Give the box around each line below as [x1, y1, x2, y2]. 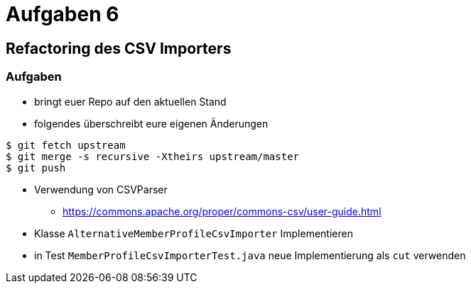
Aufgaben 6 [6, 2, 119, 26]
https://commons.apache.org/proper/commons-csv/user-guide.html [63, 205, 381, 217]
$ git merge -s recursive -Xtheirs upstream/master [6, 150, 300, 162]
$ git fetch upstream [6, 139, 126, 151]
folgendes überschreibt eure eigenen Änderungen [34, 117, 269, 130]
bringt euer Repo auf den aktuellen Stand [34, 95, 227, 108]
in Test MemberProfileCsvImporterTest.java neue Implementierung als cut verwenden [34, 249, 466, 261]
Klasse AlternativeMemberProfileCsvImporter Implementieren [34, 227, 353, 239]
